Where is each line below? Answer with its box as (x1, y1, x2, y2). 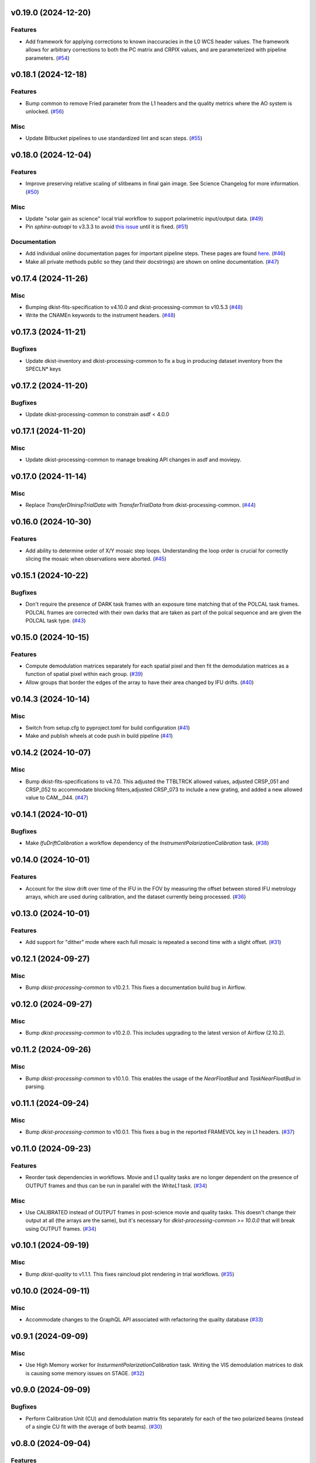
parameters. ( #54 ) (25, 54, 70, 61)
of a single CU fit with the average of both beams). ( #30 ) (25, 1423, 163, 1430)
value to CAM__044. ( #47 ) (25, 794, 89, 801)
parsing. (25, 1083, 46, 1090)
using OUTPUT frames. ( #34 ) (25, 1225, 97, 1232)
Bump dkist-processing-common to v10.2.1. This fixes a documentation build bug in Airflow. (25, 984, 246, 991)
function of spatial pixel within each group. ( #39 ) (25, 671, 143, 678)
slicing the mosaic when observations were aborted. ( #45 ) (25, 555, 167, 562)
